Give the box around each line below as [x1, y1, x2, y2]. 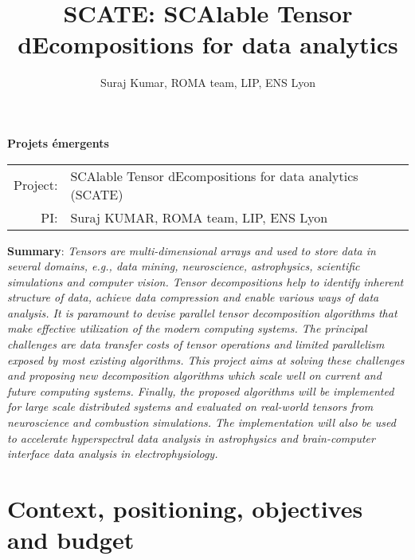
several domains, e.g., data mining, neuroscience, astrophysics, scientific [7, 258, 360, 274]
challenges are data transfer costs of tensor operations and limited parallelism [7, 336, 385, 353]
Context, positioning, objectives [7, 492, 363, 524]
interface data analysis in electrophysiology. [7, 445, 218, 462]
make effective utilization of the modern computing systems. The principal [7, 320, 367, 337]
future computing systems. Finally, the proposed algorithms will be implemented [7, 382, 394, 399]
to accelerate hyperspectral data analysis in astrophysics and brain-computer [7, 429, 375, 446]
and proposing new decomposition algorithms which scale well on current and [7, 367, 382, 384]
